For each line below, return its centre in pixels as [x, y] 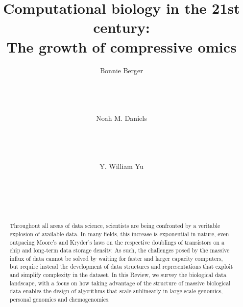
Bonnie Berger [121, 70]
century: [121, 27]
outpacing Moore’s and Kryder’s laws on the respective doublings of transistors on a [117, 242]
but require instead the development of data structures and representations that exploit [121, 266]
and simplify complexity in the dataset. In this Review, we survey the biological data [118, 275]
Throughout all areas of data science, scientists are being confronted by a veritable [115, 226]
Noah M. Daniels [121, 118]
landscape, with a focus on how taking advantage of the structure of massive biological [120, 283]
